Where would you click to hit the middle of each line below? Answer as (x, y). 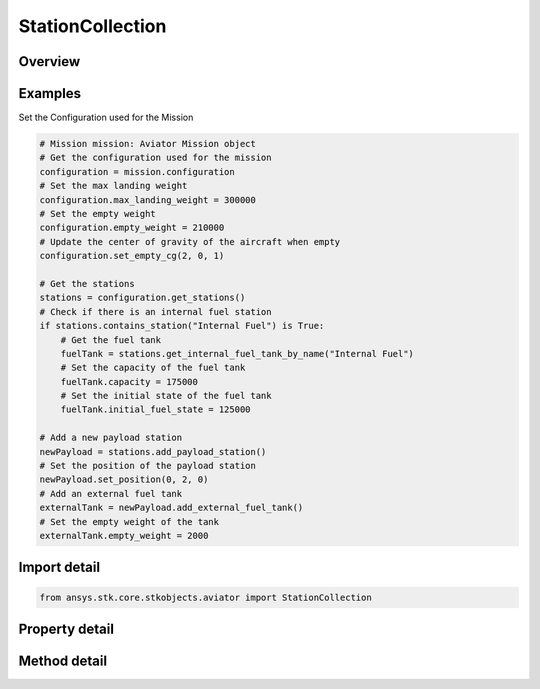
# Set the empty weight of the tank (129, 521)
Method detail (63, 661)
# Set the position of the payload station (148, 466)
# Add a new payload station (111, 438)
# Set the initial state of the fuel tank (166, 396)
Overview (49, 61)
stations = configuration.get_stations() (142, 298)
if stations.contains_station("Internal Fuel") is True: (182, 326)
